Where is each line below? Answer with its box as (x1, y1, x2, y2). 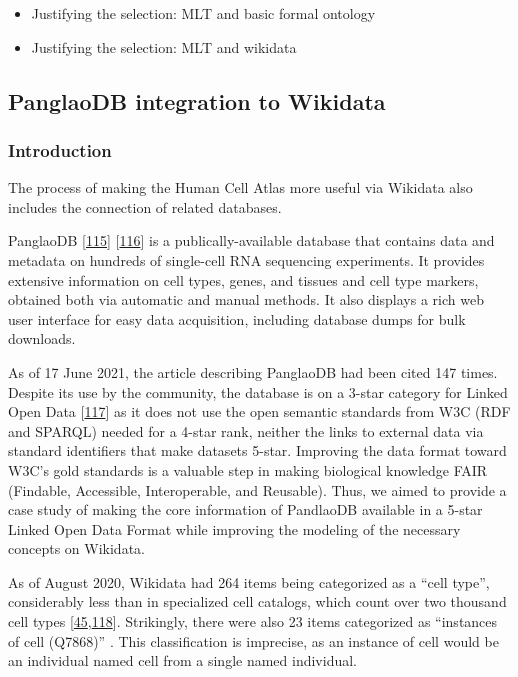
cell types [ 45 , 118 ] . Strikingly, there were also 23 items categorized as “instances (8, 611, 498, 632)
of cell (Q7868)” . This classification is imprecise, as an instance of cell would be (8, 630, 499, 651)
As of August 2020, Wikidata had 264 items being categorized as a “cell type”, (8, 571, 490, 592)
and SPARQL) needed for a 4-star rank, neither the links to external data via (8, 420, 484, 441)
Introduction (8, 137, 112, 162)
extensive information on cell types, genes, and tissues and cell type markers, (8, 269, 479, 290)
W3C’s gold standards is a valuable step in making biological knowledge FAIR (8, 459, 488, 480)
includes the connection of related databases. (8, 196, 282, 217)
